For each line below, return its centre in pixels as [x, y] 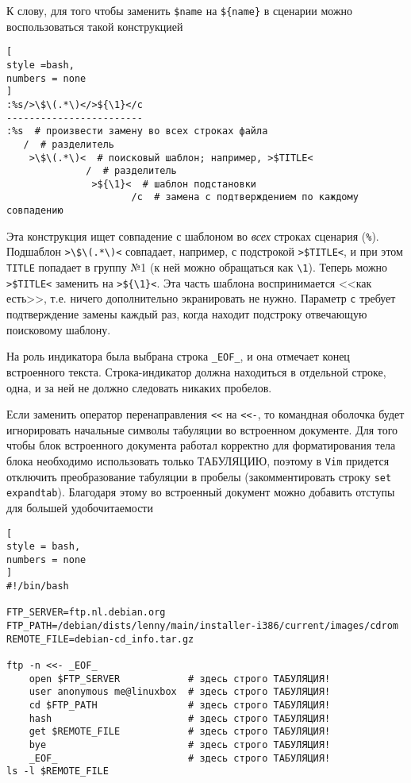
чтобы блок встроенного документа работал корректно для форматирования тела [201, 445]
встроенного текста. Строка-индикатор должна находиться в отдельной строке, [196, 371]
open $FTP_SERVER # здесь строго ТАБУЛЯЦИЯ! [180, 679]
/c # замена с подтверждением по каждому [245, 197]
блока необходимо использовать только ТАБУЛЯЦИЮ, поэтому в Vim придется [198, 460]
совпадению [35, 211]
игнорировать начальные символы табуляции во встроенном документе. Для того [202, 429]
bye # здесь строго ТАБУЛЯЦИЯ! [180, 745]
